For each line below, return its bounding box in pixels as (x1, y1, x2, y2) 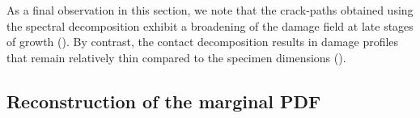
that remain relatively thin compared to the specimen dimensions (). (6, 48, 346, 65)
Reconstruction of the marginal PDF (6, 88, 321, 113)
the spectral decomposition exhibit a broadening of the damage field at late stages (6, 17, 414, 34)
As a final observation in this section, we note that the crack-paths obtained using (6, 2, 414, 18)
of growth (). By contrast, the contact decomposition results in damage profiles (6, 33, 399, 50)
